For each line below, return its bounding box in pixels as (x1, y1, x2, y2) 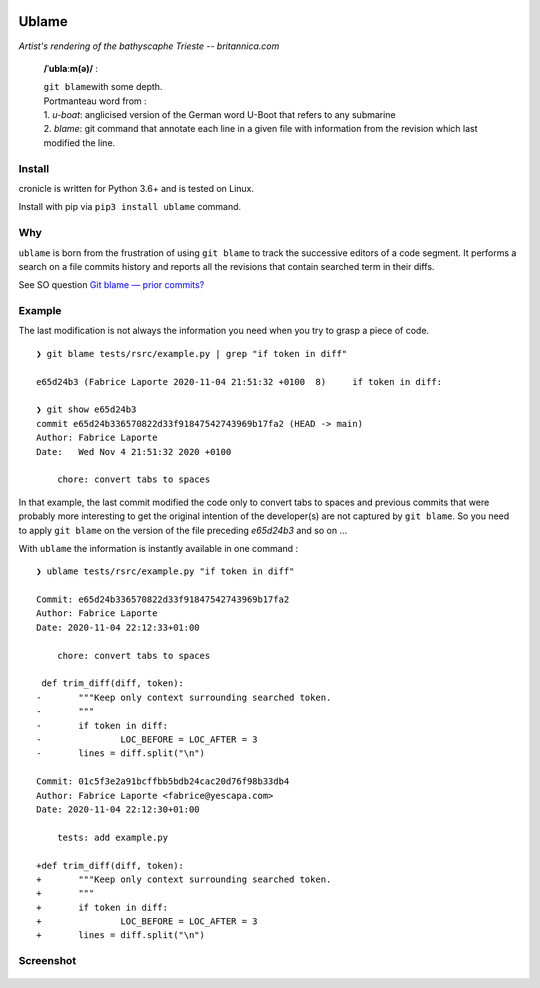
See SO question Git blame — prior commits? (18, 279, 205, 291)
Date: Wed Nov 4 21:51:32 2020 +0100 (36, 446, 232, 457)
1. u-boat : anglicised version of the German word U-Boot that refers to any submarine (43, 109, 396, 121)
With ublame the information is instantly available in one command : (18, 542, 299, 554)
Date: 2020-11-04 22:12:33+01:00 (36, 621, 200, 633)
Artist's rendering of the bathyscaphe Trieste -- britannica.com (18, 40, 280, 52)
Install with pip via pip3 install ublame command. (18, 201, 242, 213)
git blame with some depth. (43, 81, 163, 93)
